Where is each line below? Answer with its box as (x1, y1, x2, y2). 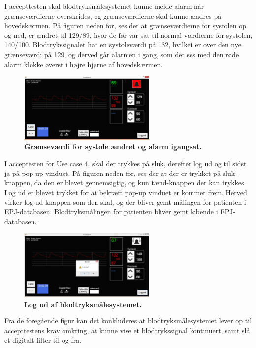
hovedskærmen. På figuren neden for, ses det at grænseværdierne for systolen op (4, 20, 246, 31)
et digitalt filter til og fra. (4, 335, 82, 345)
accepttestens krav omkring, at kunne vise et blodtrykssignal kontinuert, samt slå (4, 325, 250, 335)
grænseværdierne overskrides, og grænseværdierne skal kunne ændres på (4, 10, 222, 21)
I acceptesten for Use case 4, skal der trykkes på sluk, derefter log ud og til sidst (4, 158, 247, 169)
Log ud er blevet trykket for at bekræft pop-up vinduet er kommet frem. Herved (4, 187, 247, 197)
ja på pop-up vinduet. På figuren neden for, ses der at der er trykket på (4, 168, 221, 178)
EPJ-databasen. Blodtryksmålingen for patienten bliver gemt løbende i (4, 206, 218, 216)
